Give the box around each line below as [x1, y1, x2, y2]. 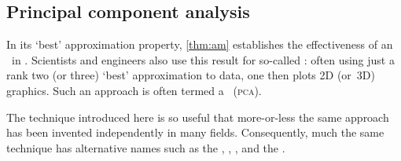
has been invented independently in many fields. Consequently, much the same [6, 124, 384, 141]
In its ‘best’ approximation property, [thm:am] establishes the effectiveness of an [6, 36, 393, 53]
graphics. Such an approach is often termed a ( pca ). [6, 82, 262, 98]
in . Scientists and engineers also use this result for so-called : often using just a [11, 51, 395, 68]
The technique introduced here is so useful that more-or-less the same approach [6, 108, 389, 125]
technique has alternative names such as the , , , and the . [6, 139, 285, 156]
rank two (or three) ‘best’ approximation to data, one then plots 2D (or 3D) [6, 67, 375, 83]
